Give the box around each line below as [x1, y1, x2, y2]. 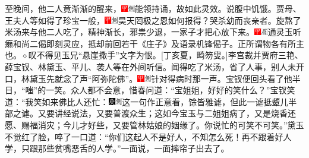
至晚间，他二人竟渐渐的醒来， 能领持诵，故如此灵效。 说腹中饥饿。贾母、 [5, 2, 301, 14]
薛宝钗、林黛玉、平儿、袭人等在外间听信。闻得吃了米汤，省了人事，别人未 [5, 60, 296, 72]
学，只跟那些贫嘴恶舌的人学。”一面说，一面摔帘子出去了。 [5, 142, 229, 154]
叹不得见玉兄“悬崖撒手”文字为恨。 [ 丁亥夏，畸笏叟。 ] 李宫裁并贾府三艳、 [28, 49, 303, 61]
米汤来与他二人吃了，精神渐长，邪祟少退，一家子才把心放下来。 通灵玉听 [5, 26, 301, 38]
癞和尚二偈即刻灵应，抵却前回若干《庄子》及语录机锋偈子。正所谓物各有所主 [5, 37, 304, 49]
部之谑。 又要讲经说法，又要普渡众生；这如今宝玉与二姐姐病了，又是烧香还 [5, 107, 296, 119]
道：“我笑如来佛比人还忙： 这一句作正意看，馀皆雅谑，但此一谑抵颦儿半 [5, 95, 297, 108]
